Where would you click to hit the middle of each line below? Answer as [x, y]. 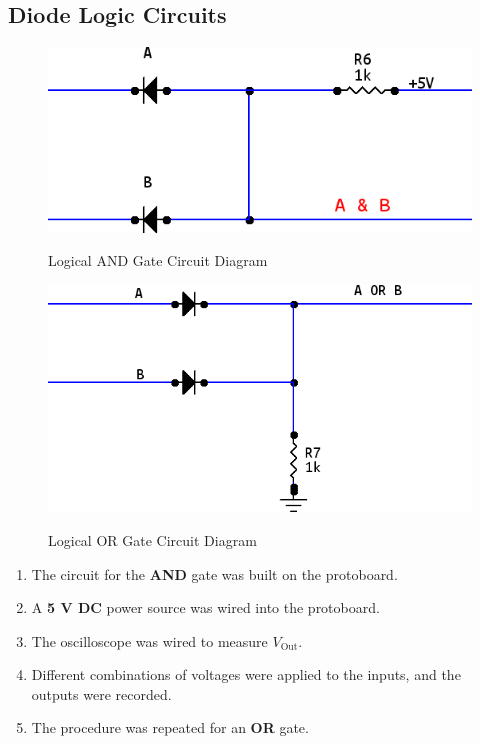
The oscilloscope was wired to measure [149, 640]
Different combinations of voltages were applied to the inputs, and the [246, 674]
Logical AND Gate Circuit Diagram [158, 260]
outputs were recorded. [101, 693]
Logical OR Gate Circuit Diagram [152, 539]
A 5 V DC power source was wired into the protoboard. [205, 607]
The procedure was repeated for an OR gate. [170, 727]
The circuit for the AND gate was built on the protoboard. [214, 573]
